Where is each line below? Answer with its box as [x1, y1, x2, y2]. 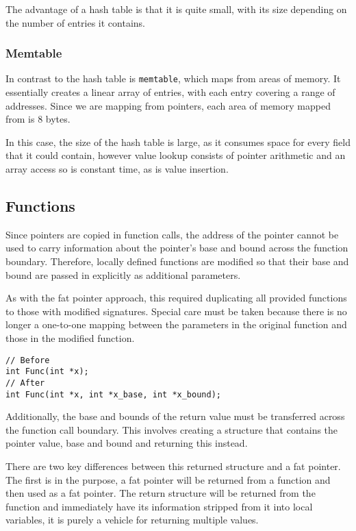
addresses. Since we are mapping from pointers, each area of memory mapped [5, 98, 331, 112]
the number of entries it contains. [5, 15, 146, 29]
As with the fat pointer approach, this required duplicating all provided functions [5, 291, 347, 305]
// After [5, 378, 45, 388]
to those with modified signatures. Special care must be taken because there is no [5, 304, 347, 318]
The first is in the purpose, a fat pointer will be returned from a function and [5, 472, 331, 486]
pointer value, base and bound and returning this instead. [5, 436, 248, 450]
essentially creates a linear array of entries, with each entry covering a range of [5, 85, 335, 99]
